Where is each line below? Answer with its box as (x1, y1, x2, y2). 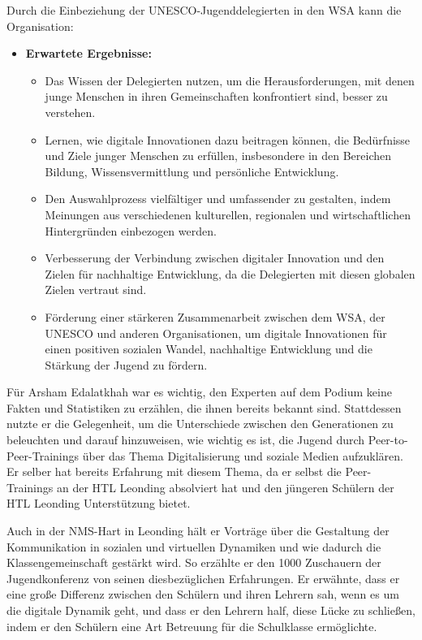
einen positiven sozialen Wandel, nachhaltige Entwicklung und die (45, 340, 372, 357)
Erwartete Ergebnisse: (25, 45, 152, 62)
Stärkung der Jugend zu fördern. (45, 356, 208, 373)
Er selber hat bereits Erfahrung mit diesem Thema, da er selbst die (6, 463, 342, 480)
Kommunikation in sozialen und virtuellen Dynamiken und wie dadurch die (6, 538, 381, 555)
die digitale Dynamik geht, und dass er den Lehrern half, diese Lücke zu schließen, (6, 602, 416, 618)
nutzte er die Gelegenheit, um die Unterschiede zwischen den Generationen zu (6, 415, 394, 432)
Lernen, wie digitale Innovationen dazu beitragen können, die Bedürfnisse (45, 131, 411, 148)
